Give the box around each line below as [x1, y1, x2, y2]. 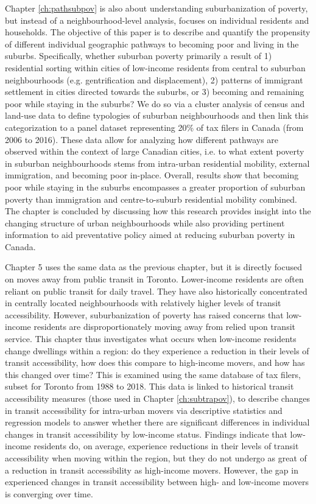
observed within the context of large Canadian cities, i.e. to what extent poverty [5, 145, 304, 158]
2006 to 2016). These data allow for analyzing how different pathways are [5, 133, 279, 145]
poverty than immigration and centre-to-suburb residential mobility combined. [5, 192, 297, 205]
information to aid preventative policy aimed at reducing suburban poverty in [5, 228, 295, 241]
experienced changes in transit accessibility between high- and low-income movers [5, 475, 309, 488]
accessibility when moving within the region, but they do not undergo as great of [5, 451, 307, 464]
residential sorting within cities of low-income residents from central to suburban [5, 61, 306, 74]
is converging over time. [5, 487, 93, 500]
